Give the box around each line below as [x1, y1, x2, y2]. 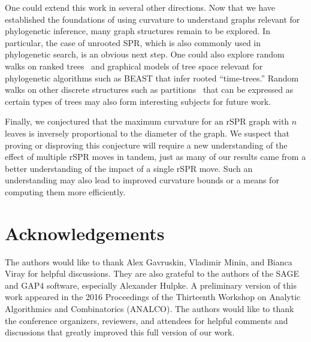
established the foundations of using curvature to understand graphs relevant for [5, 13, 300, 25]
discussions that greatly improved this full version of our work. [5, 326, 235, 338]
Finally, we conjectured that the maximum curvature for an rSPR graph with [5, 115, 289, 128]
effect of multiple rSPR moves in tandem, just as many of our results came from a [5, 150, 306, 163]
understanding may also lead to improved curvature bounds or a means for [5, 174, 279, 186]
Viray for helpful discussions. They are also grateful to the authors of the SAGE [5, 267, 299, 280]
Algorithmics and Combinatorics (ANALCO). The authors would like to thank [5, 302, 294, 314]
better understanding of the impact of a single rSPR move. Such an [5, 162, 253, 174]
